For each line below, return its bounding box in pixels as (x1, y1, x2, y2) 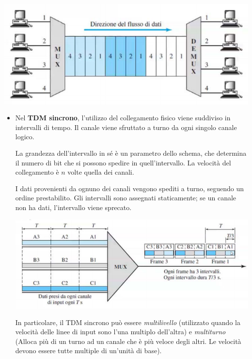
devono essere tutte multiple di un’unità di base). (15, 345, 162, 356)
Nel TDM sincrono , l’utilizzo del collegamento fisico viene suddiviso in (15, 113, 231, 123)
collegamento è (15, 167, 59, 177)
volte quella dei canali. (67, 167, 134, 177)
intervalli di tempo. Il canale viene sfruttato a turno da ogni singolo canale (15, 122, 237, 132)
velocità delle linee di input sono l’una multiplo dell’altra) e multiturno (15, 326, 226, 337)
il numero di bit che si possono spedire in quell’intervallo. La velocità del (15, 157, 231, 167)
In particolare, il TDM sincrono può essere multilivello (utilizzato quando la (15, 317, 240, 327)
